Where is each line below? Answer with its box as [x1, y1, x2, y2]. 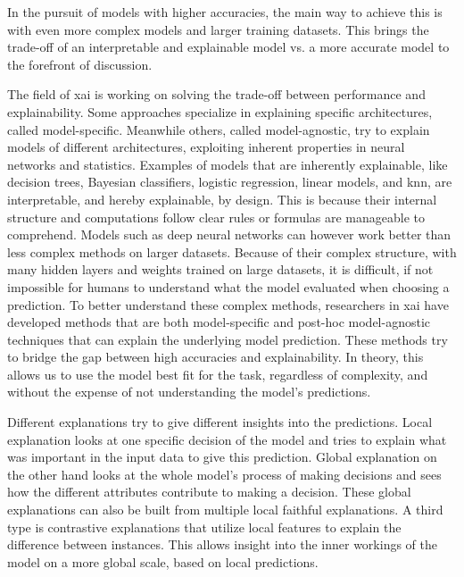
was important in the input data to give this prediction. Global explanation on [7, 447, 437, 466]
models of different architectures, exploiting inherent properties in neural [7, 138, 405, 156]
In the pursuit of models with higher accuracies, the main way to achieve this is [7, 3, 443, 21]
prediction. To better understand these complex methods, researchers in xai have [7, 295, 449, 314]
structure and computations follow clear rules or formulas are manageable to [7, 207, 426, 226]
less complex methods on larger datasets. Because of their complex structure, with [7, 242, 457, 261]
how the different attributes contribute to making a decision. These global [7, 482, 411, 501]
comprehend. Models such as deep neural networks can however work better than [7, 225, 452, 244]
